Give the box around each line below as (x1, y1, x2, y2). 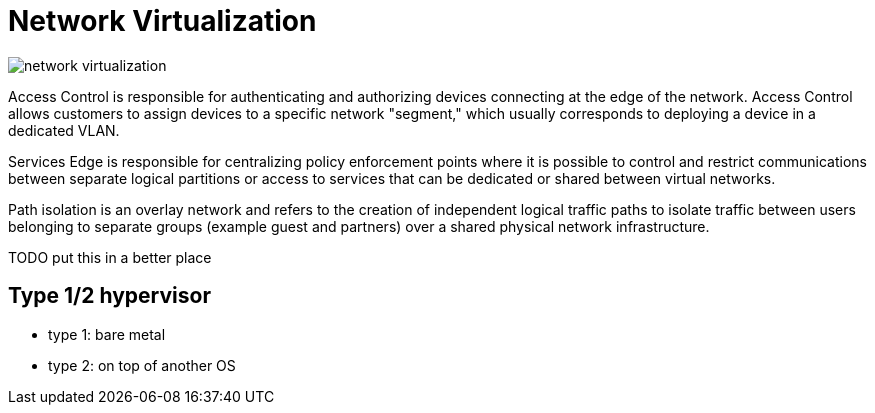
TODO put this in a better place (8, 248, 212, 266)
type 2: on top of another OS (48, 356, 236, 374)
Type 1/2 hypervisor (8, 283, 211, 309)
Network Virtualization (8, 4, 317, 38)
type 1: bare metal (48, 325, 166, 343)
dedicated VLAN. (8, 121, 120, 139)
